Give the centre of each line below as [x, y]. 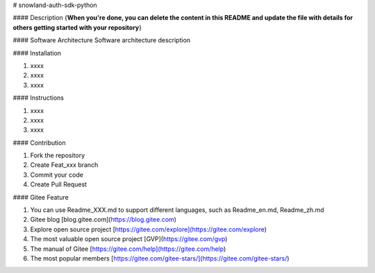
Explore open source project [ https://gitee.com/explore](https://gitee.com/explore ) [149, 229]
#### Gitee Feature [41, 197]
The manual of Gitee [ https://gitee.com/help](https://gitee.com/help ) [128, 249]
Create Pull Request [58, 184]
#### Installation [37, 53]
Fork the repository [58, 155]
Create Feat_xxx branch [64, 165]
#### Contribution [39, 143]
